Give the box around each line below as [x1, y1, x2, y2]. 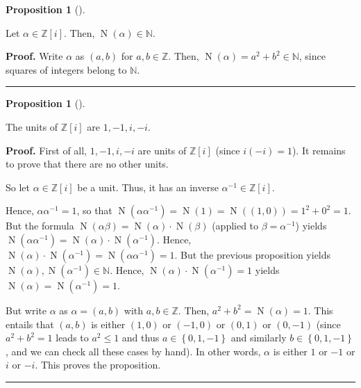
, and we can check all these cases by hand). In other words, [6, 343, 261, 358]
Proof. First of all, [6, 143, 87, 157]
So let [6, 179, 30, 194]
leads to [56, 330, 89, 345]
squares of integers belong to [6, 62, 127, 76]
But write [6, 302, 47, 317]
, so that [76, 203, 112, 218]
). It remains [292, 143, 346, 157]
